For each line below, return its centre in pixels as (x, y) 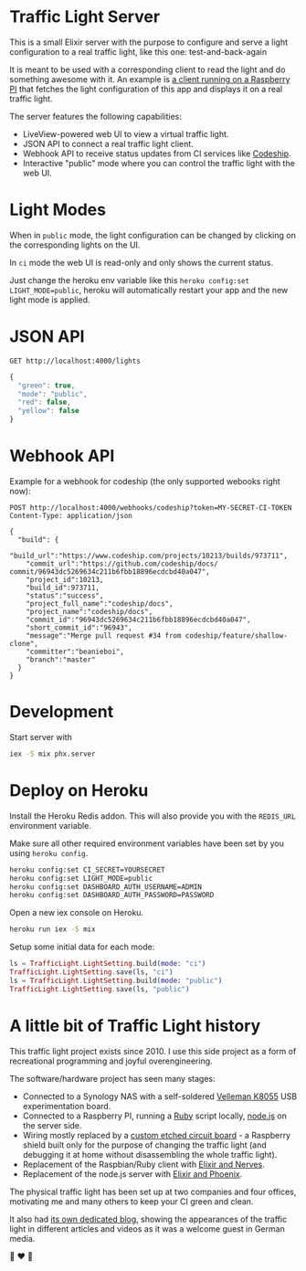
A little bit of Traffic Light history (135, 1026)
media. (22, 1238)
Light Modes (58, 210)
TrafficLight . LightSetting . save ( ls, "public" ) (100, 989)
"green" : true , (47, 386)
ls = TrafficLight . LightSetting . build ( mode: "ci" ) (108, 964)
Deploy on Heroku (79, 790)
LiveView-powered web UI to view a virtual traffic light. (126, 133)
